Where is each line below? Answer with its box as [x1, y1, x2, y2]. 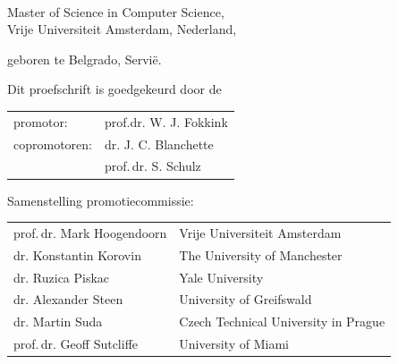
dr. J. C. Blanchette [104, 134, 214, 153]
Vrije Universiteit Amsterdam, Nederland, [7, 20, 237, 38]
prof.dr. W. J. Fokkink [104, 112, 228, 131]
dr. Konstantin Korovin [13, 245, 141, 264]
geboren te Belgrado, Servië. [7, 49, 162, 68]
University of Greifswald [179, 290, 312, 309]
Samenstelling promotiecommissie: [7, 190, 194, 209]
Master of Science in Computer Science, [7, 2, 224, 21]
